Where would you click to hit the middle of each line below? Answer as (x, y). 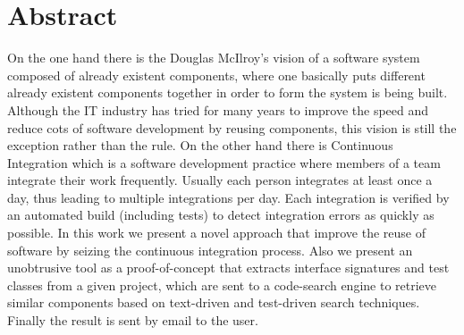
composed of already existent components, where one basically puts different (216, 75)
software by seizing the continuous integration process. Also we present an (210, 250)
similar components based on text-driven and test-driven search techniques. (214, 302)
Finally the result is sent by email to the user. (133, 320)
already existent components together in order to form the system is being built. (228, 92)
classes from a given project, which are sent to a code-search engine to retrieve (222, 285)
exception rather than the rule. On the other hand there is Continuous (200, 145)
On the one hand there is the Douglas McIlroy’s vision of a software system (214, 58)
